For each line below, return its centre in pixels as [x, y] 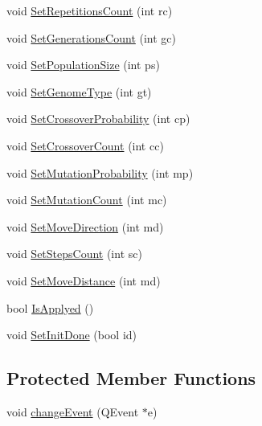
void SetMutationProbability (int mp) [100, 172]
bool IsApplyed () [50, 307]
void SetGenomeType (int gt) [79, 91]
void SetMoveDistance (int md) [84, 280]
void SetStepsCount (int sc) [74, 254]
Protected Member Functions [131, 378]
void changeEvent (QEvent [73, 411]
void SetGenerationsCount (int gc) [92, 37]
